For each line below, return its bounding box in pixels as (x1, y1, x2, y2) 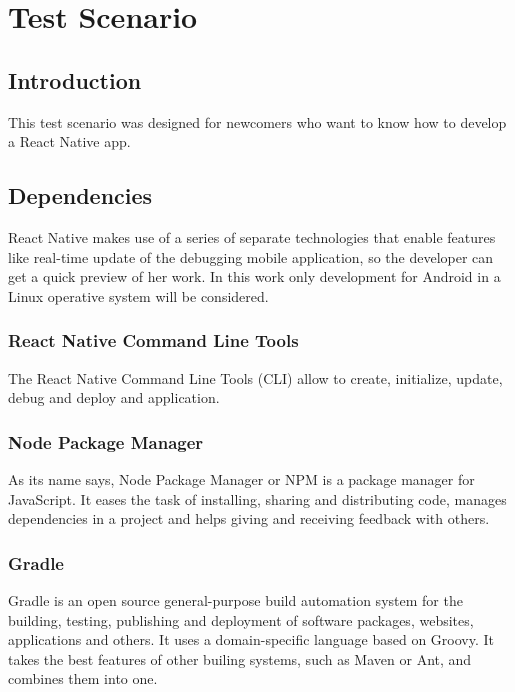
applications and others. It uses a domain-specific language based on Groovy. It (8, 629, 494, 650)
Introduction (8, 64, 142, 95)
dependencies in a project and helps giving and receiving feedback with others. (8, 508, 490, 529)
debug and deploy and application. (8, 387, 220, 408)
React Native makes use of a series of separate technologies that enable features (8, 226, 496, 247)
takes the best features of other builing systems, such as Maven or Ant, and (8, 648, 472, 669)
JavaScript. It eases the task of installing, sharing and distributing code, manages (8, 488, 507, 509)
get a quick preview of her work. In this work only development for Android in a (8, 266, 501, 287)
